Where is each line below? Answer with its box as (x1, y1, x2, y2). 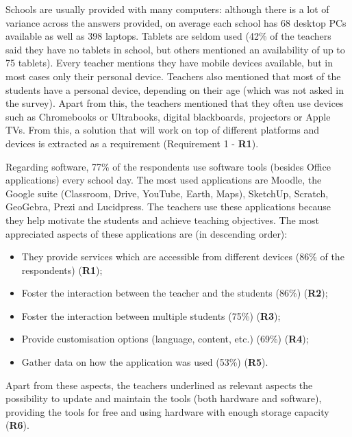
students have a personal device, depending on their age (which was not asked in (5, 82, 344, 97)
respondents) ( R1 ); (21, 262, 103, 277)
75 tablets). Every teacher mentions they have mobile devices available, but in (5, 55, 334, 70)
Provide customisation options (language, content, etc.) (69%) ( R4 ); (21, 332, 309, 346)
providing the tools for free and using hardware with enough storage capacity (5, 404, 329, 419)
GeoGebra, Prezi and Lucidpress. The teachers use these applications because (5, 199, 331, 214)
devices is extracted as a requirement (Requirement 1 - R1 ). (5, 136, 259, 150)
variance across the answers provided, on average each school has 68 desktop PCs (5, 15, 347, 29)
